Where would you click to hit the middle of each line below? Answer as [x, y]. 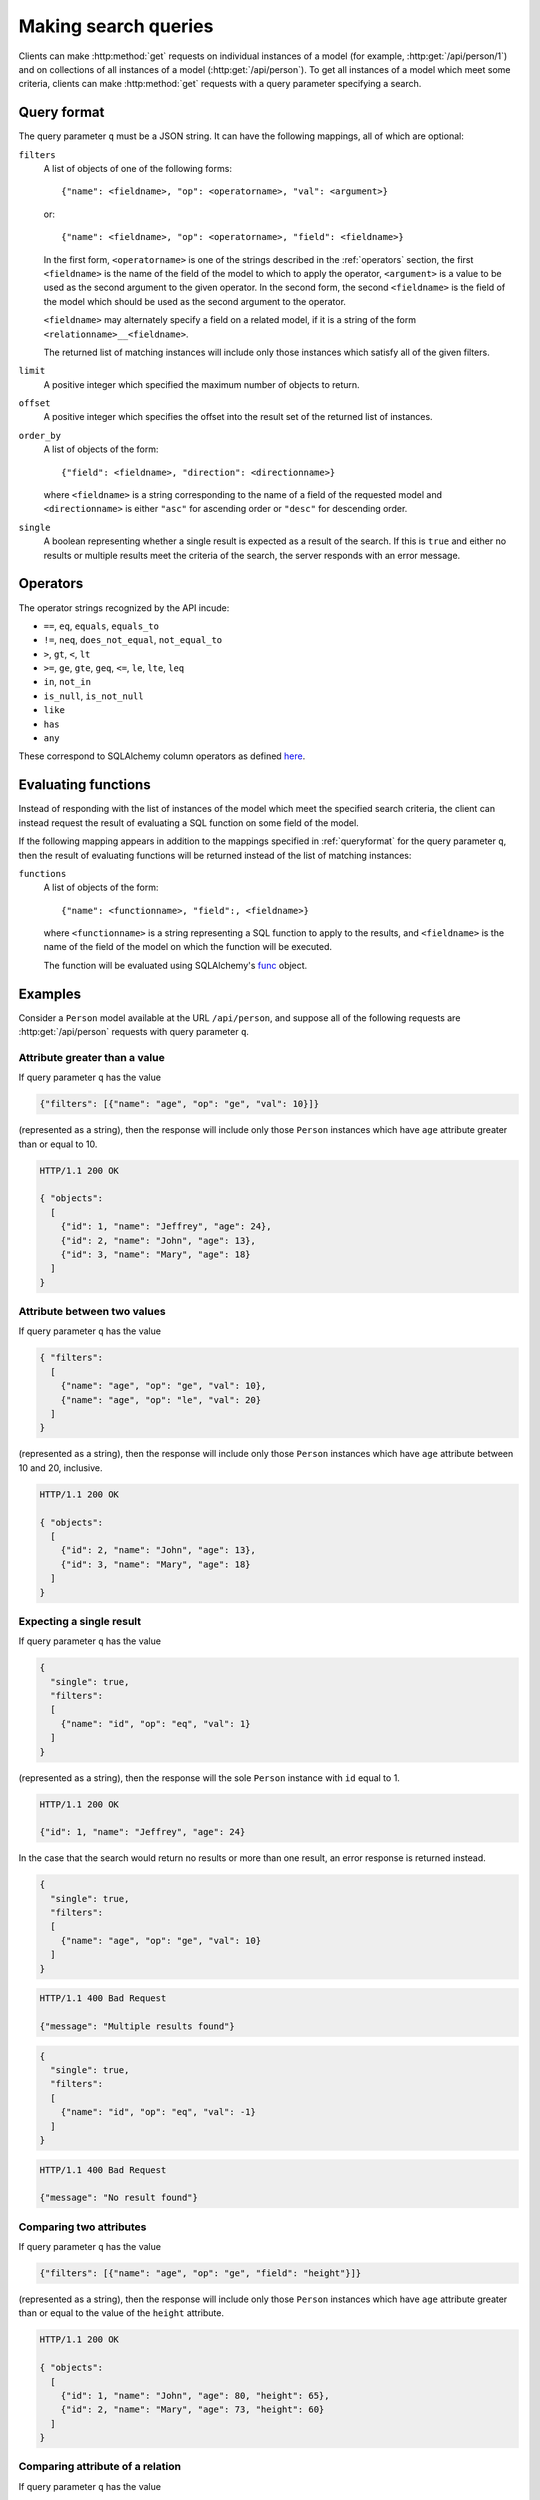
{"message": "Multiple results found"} [137, 2026]
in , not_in [67, 682]
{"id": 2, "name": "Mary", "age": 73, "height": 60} [192, 2409]
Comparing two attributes [82, 2227]
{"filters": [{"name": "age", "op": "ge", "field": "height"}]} [200, 2273]
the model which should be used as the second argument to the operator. [195, 301]
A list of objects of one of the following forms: [137, 169]
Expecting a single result [80, 1621]
